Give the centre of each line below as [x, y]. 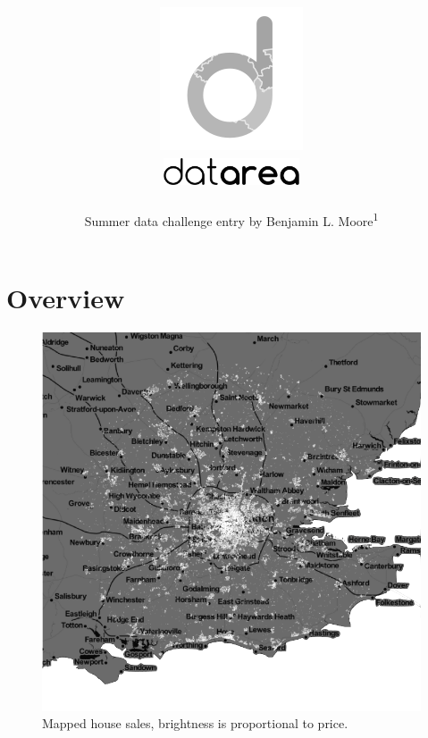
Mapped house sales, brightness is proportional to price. [195, 723]
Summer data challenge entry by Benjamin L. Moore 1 [231, 219]
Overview [66, 297]
